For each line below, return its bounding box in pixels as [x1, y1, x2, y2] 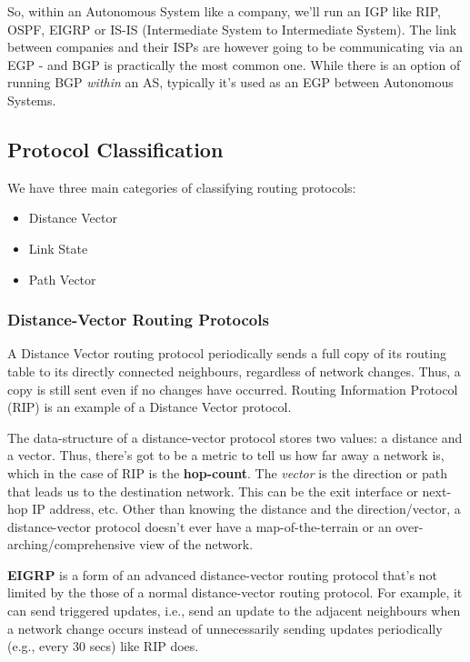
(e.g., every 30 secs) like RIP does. [7, 637, 199, 656]
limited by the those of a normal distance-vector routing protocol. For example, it [7, 583, 463, 602]
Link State [28, 238, 88, 257]
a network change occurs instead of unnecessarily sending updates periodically [7, 618, 443, 637]
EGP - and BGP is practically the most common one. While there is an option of [7, 55, 461, 74]
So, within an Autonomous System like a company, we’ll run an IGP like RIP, [7, 2, 441, 20]
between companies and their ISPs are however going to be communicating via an [7, 37, 463, 56]
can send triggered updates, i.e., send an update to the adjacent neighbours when [7, 601, 461, 620]
